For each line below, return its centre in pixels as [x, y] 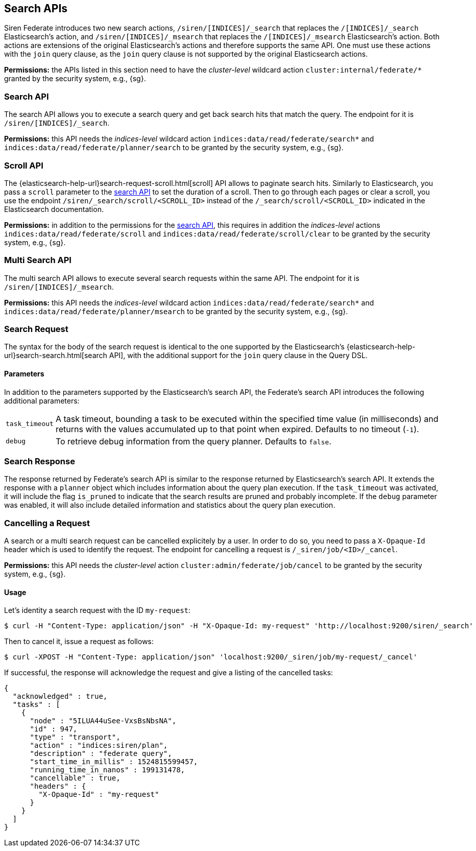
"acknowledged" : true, [60, 696]
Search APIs [36, 8]
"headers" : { [58, 786]
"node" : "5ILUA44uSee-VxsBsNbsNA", [103, 721]
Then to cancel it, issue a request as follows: [79, 642]
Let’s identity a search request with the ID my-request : [98, 610]
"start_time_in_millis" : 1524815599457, [114, 762]
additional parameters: [42, 400]
